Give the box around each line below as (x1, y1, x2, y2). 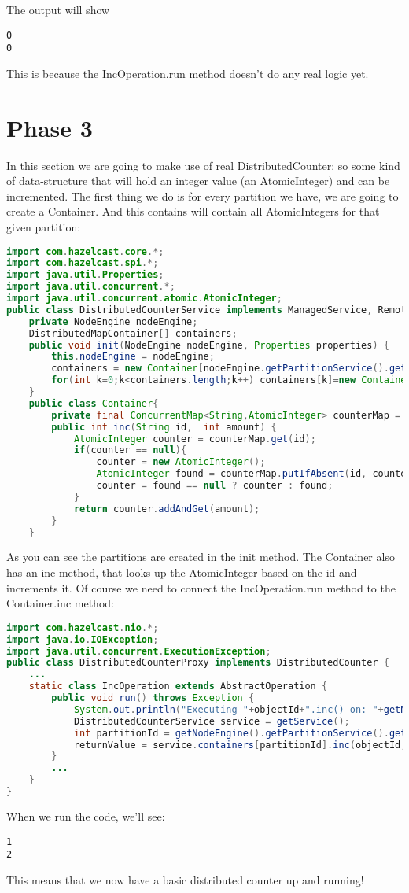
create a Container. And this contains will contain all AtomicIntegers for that (6, 203, 380, 220)
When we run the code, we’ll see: (6, 807, 165, 824)
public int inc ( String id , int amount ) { (51, 421, 277, 433)
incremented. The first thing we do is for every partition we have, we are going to (6, 187, 399, 204)
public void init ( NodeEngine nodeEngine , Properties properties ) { (28, 339, 389, 351)
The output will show (6, 2, 110, 17)
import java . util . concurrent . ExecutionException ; (6, 645, 271, 657)
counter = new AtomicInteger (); (96, 456, 266, 468)
